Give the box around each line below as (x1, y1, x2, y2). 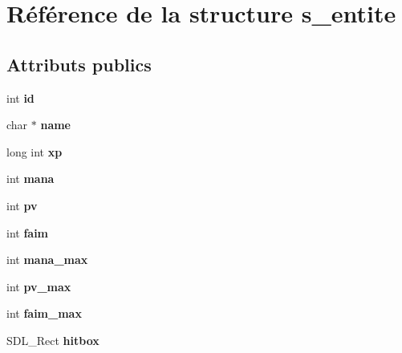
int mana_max (6, 251, 88, 268)
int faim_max (6, 305, 82, 322)
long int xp (6, 143, 63, 160)
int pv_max (6, 278, 71, 294)
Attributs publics (6, 51, 152, 76)
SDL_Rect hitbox (6, 331, 99, 348)
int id (6, 89, 35, 106)
